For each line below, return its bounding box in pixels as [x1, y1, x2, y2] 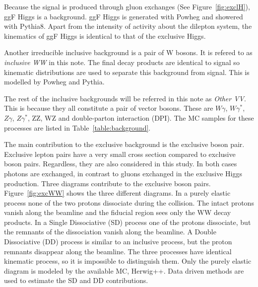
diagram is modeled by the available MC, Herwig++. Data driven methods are [4, 265, 244, 276]
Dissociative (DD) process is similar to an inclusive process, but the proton [4, 236, 232, 247]
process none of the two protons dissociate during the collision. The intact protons [4, 197, 254, 208]
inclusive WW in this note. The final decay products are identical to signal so [4, 57, 240, 67]
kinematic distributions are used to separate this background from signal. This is [4, 67, 250, 77]
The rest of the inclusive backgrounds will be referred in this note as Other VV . [4, 93, 246, 103]
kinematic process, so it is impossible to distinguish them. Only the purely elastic [4, 256, 252, 266]
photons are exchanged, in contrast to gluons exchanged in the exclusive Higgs [4, 168, 242, 178]
